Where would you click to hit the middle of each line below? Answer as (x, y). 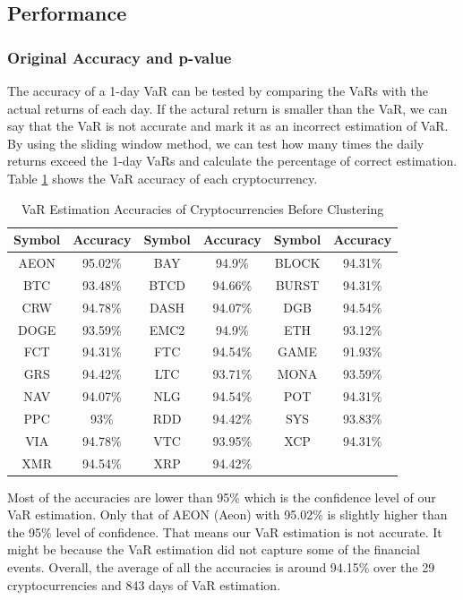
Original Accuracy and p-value (120, 57)
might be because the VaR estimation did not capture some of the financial (214, 549)
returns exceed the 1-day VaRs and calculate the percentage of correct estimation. (232, 161)
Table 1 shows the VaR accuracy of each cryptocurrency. (163, 178)
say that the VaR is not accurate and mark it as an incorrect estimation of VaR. (228, 126)
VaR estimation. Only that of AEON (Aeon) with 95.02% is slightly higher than (227, 514)
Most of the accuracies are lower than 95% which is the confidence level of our (222, 497)
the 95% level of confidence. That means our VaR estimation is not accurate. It (225, 531)
